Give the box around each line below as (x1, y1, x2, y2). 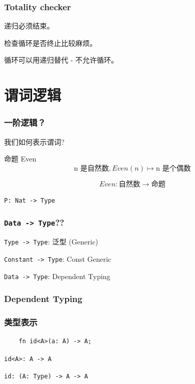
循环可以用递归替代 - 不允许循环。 (4, 54, 118, 65)
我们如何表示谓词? (4, 136, 65, 147)
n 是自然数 (74, 164, 109, 172)
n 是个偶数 (156, 164, 191, 172)
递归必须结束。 (4, 20, 54, 31)
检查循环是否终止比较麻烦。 (4, 37, 97, 48)
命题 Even (4, 153, 37, 164)
